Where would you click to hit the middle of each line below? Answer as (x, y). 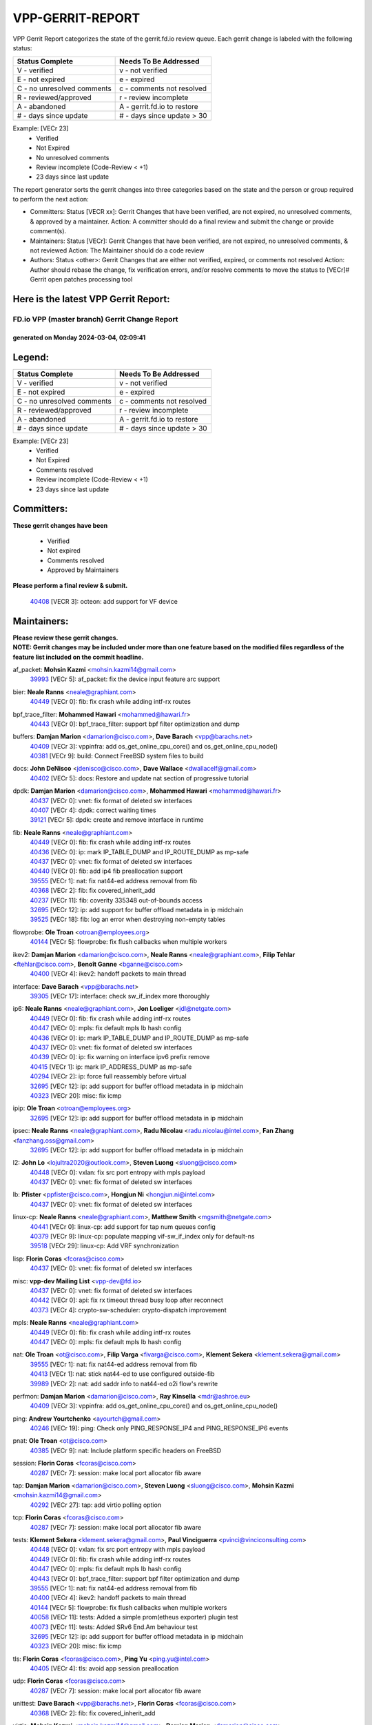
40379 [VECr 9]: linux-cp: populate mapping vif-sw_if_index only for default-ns (142, 1236)
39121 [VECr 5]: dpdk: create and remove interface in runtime (117, 820)
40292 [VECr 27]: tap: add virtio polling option (96, 1505)
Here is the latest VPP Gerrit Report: (91, 299)
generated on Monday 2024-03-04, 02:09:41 (79, 337)
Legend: (31, 357)
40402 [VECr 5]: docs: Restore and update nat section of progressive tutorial (139, 778)
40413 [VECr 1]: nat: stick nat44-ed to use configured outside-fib (122, 1374)
